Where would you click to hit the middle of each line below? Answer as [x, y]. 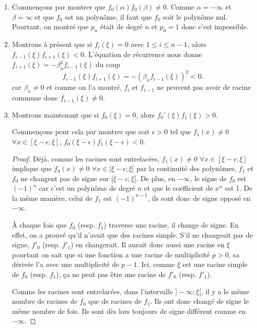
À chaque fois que [39, 225]
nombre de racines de [45, 301]
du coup [108, 64]
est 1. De [239, 188]
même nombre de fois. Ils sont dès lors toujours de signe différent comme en [129, 311]
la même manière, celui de [52, 198]
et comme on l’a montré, [84, 87]
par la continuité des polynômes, [186, 168]
